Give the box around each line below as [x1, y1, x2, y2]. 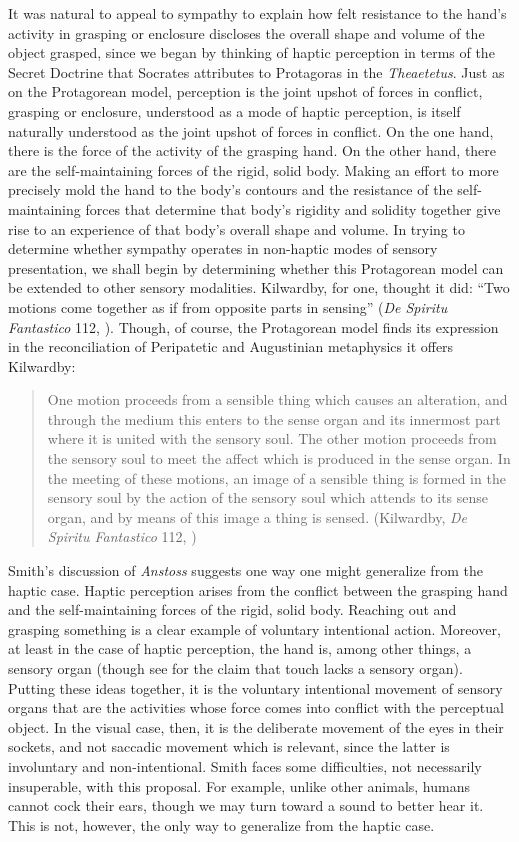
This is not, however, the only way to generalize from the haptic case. [8, 814, 435, 835]
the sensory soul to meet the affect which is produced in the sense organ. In [47, 448, 511, 469]
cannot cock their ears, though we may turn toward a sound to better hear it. [8, 795, 484, 816]
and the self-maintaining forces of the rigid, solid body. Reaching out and [8, 599, 457, 620]
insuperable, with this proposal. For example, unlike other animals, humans [8, 775, 471, 796]
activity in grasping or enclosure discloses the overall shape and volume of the [8, 22, 485, 43]
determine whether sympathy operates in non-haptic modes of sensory [8, 238, 438, 259]
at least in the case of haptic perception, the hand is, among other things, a [8, 638, 472, 659]
